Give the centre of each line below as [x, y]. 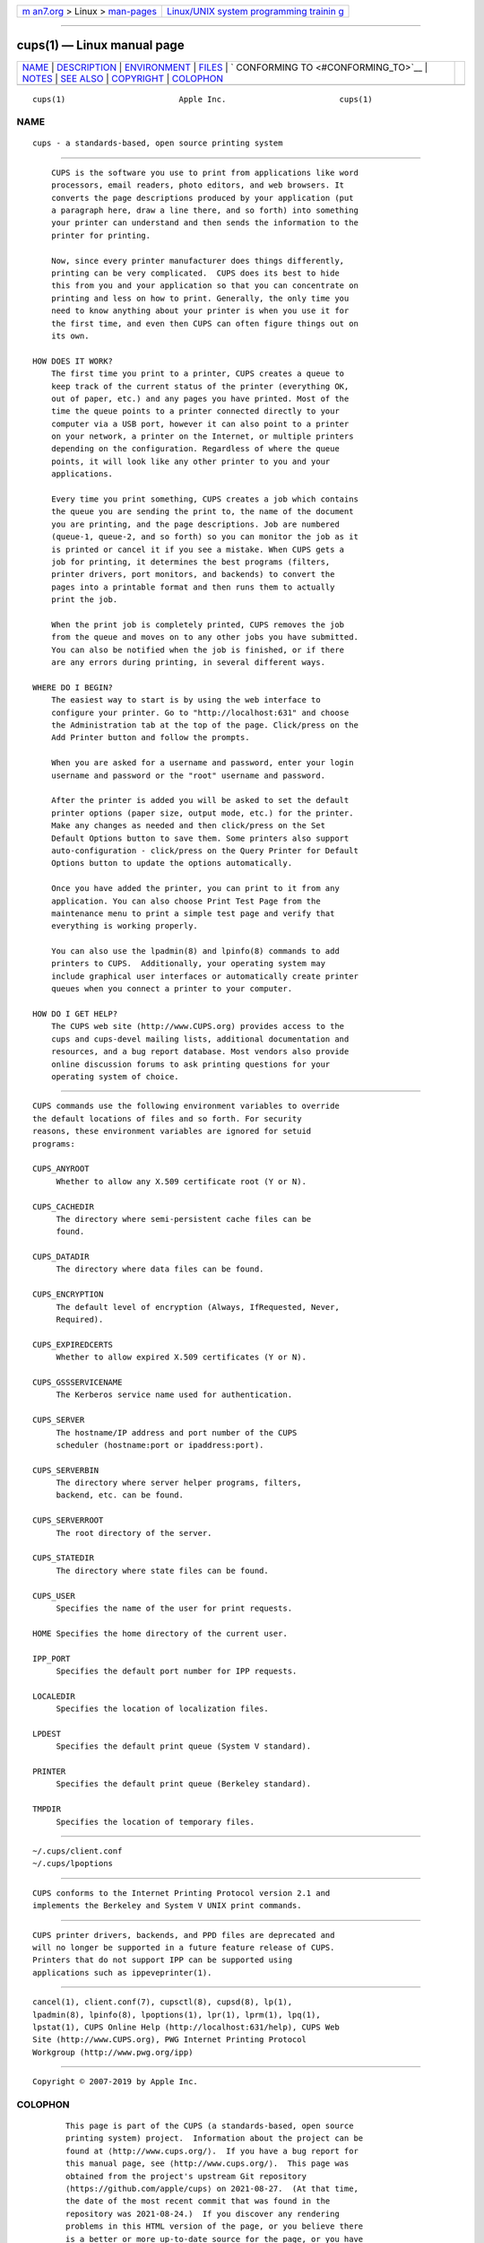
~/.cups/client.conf [78, 1851]
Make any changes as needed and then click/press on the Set [188, 826]
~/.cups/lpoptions [73, 1863]
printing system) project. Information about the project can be [215, 2138]
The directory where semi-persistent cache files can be [184, 1219]
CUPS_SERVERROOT [68, 1520]
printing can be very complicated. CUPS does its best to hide [195, 273]
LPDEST [47, 1733]
